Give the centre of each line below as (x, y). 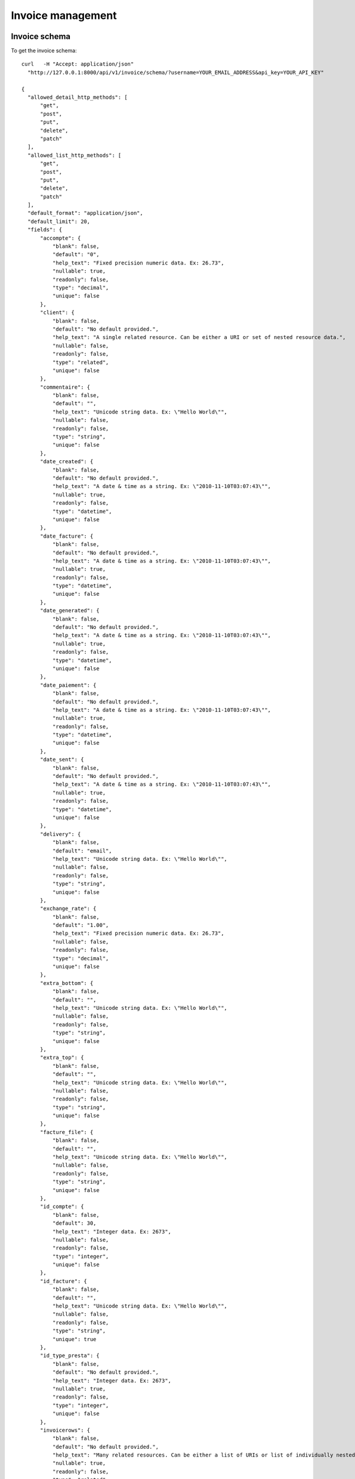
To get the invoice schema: (44, 51)
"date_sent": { (62, 760)
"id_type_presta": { (70, 1356)
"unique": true (75, 1339)
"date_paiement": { (68, 685)
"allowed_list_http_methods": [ (74, 155)
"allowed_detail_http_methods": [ (78, 97)
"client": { (57, 313)
